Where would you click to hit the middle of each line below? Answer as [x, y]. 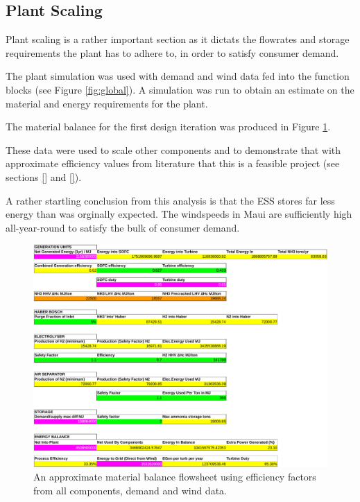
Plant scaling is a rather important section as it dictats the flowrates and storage [178, 39]
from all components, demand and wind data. [130, 490]
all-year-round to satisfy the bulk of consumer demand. [123, 227]
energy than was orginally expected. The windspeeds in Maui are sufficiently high [179, 214]
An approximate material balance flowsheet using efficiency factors [175, 477]
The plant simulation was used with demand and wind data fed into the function [178, 76]
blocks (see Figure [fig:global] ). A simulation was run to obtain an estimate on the [180, 89]
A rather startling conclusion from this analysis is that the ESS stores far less [170, 200]
